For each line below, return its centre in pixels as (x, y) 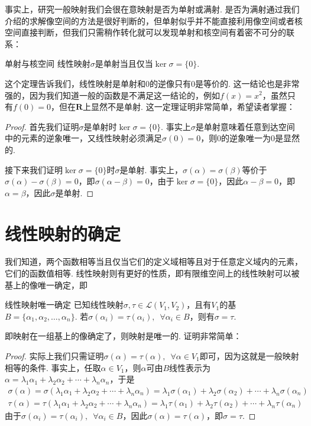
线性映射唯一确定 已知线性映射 (64, 305)
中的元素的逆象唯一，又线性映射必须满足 (83, 138)
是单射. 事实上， (151, 169)
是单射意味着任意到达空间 (245, 126)
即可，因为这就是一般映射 (249, 356)
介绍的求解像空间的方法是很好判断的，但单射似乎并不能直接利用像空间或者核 (154, 20)
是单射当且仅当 (124, 64)
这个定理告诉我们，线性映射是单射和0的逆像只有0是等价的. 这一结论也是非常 (152, 83)
